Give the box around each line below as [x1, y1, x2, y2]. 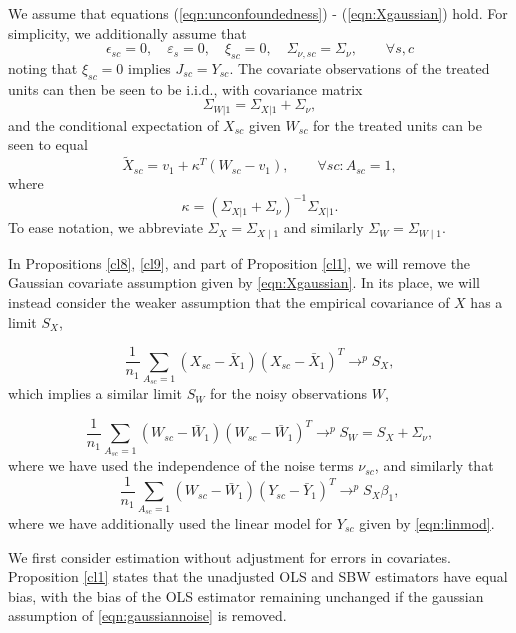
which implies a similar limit [8, 383, 183, 404]
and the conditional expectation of [8, 114, 219, 135]
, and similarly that [374, 455, 494, 476]
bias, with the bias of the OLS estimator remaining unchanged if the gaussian [8, 585, 484, 606]
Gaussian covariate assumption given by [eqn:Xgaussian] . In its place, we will [8, 272, 481, 293]
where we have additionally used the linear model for [8, 512, 333, 533]
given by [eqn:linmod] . [359, 512, 495, 533]
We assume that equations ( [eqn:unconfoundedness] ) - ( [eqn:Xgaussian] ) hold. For [8, 3, 508, 23]
